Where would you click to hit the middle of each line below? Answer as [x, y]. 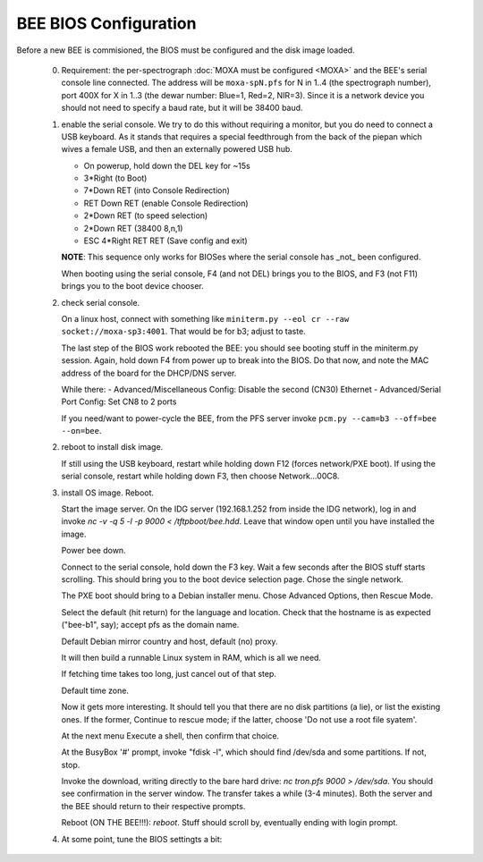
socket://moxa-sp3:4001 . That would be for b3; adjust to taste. [183, 332]
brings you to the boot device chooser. [133, 286]
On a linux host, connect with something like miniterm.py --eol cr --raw [205, 318]
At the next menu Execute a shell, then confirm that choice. [170, 735]
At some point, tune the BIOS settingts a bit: [142, 839]
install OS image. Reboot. [108, 493]
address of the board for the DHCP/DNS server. [149, 373]
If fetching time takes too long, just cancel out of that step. [169, 674]
